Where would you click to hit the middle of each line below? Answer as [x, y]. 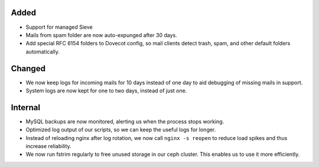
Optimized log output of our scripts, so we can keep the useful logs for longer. [121, 130]
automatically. [43, 51]
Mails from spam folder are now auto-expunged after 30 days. [101, 35]
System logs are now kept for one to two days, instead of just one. [106, 91]
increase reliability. [49, 146]
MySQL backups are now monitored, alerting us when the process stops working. [125, 121]
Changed [28, 69]
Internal [26, 107]
